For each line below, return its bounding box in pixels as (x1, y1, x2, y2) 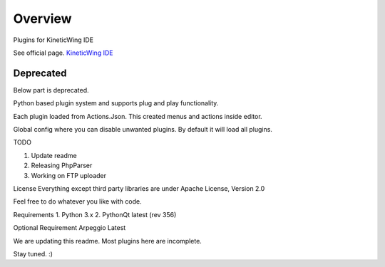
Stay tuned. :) (13, 249, 53, 258)
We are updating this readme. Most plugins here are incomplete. (13, 236, 202, 245)
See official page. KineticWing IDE (13, 48, 113, 57)
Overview (13, 11, 72, 26)
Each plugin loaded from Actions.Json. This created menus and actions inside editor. (13, 112, 263, 120)
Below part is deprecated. (13, 85, 89, 94)
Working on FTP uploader (31, 171, 107, 179)
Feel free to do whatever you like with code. (13, 197, 142, 206)
